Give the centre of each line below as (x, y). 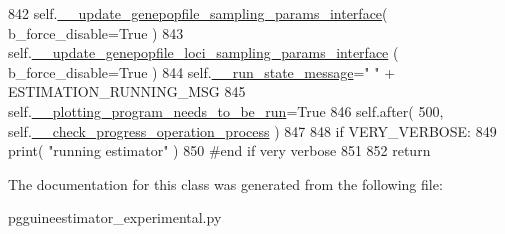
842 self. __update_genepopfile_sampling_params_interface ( (198, 13)
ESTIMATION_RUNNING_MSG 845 (127, 91)
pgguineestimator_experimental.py (115, 217)
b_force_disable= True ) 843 (96, 32)
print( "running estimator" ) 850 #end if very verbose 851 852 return (219, 150)
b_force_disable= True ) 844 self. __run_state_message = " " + (202, 71)
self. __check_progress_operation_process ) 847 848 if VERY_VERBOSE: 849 (252, 130)
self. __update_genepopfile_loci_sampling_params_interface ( (203, 52)
